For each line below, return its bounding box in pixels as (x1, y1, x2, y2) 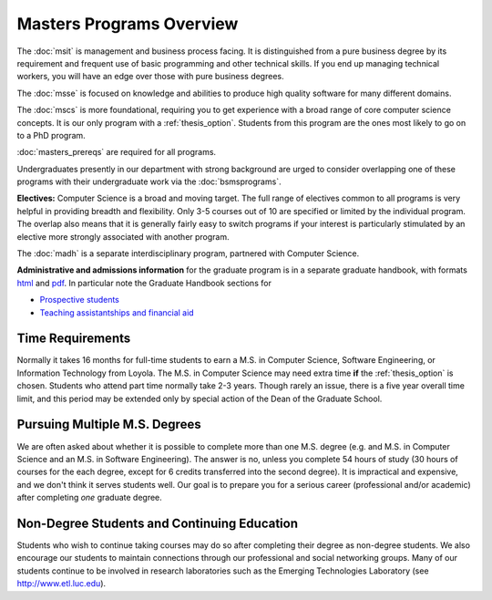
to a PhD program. (16, 129, 86, 140)
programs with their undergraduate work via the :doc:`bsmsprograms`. (16, 176, 282, 187)
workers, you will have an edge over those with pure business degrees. (16, 71, 284, 82)
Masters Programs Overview (16, 14, 239, 34)
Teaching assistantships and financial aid (39, 306, 195, 318)
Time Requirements (16, 331, 131, 347)
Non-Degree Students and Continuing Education (16, 515, 299, 531)
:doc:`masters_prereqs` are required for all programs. (16, 147, 217, 158)
